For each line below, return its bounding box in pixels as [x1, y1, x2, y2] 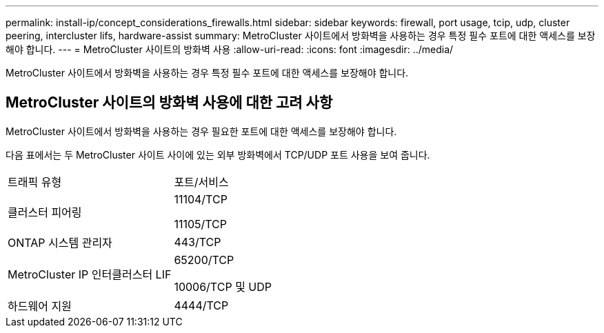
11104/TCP [174, 192, 228, 206]
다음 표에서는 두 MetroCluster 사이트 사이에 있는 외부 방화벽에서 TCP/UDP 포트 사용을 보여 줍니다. [6, 148, 430, 161]
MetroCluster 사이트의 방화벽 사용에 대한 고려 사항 [6, 94, 333, 112]
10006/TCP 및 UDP [174, 279, 272, 294]
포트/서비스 [174, 174, 229, 189]
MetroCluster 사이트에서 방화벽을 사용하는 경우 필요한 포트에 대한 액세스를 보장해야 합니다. [6, 125, 397, 137]
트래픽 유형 [8, 174, 62, 189]
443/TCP [174, 234, 221, 249]
